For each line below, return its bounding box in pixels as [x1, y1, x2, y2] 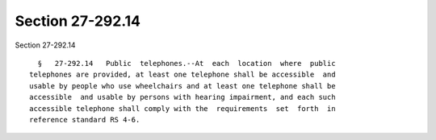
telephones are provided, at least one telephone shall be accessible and [29, 70, 336, 80]
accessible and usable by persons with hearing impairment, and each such [29, 93, 336, 102]
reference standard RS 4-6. [29, 115, 140, 124]
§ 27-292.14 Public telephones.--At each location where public [37, 59, 336, 68]
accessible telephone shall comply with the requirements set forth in [29, 104, 336, 113]
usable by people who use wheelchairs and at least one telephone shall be [29, 81, 336, 90]
